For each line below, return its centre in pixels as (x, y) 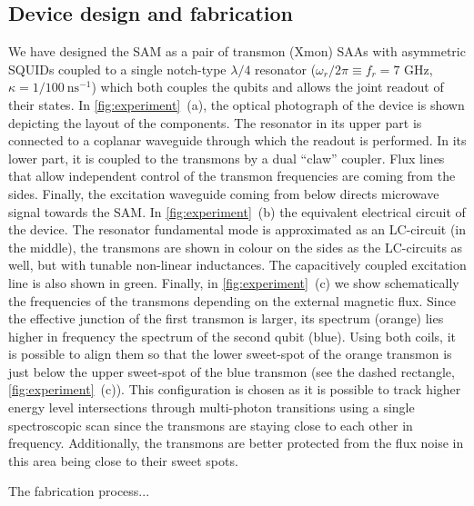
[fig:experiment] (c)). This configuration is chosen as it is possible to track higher (235, 389)
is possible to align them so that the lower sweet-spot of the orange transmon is (230, 354)
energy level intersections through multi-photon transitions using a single (212, 407)
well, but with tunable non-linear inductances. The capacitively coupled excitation (237, 265)
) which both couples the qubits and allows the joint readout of (267, 87)
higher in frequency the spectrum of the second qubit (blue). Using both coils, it (232, 336)
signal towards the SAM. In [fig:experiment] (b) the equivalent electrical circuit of (237, 211)
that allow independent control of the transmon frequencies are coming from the (232, 176)
